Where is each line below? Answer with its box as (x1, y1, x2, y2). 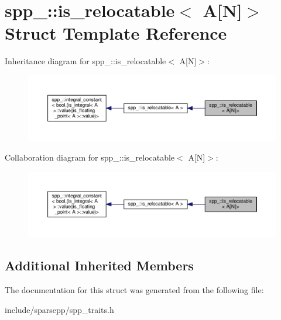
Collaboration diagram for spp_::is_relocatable (5, 151, 175, 164)
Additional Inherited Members (5, 256, 194, 274)
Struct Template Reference (5, 21, 227, 45)
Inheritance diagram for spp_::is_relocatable (5, 55, 166, 67)
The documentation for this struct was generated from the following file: (5, 284, 264, 296)
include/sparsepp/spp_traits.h (5, 303, 114, 315)
